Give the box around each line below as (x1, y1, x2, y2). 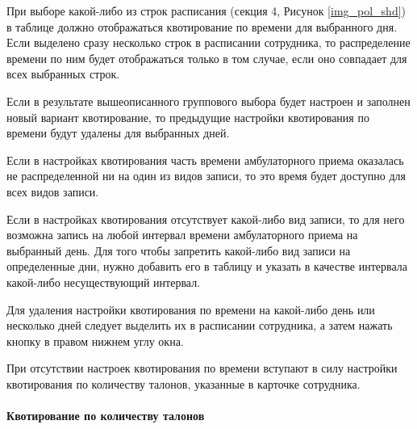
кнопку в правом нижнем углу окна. (6, 332, 184, 349)
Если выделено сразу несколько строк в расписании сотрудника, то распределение (6, 34, 411, 51)
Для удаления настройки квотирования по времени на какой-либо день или (6, 301, 375, 318)
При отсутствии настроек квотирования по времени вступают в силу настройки (6, 360, 398, 376)
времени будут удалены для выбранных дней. (6, 124, 230, 141)
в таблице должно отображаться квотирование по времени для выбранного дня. (6, 18, 398, 35)
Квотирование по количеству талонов (6, 407, 205, 424)
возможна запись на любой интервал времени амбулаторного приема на (6, 226, 358, 243)
